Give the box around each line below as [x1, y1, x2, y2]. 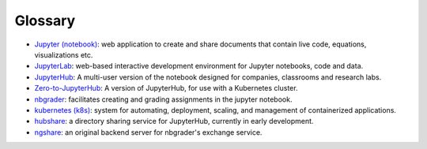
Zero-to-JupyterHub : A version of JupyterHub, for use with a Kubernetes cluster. [34, 84, 298, 93]
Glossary [14, 12, 76, 29]
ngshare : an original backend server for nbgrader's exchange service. [34, 127, 263, 137]
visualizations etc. [34, 50, 93, 59]
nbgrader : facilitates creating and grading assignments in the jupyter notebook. [34, 95, 293, 104]
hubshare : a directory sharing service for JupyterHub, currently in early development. [34, 117, 314, 126]
